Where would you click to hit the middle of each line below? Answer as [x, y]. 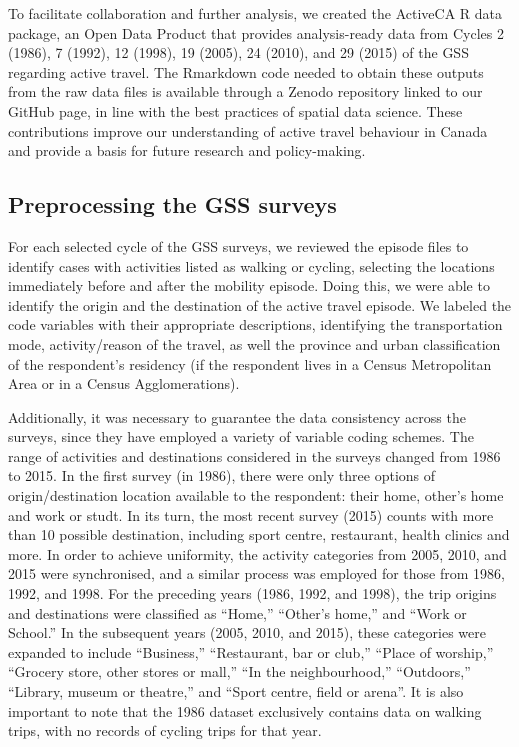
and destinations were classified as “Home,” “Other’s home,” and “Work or [237, 612]
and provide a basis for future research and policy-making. [187, 150]
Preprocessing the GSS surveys [172, 204]
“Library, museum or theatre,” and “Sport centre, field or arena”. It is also [236, 691]
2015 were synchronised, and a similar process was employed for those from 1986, [256, 573]
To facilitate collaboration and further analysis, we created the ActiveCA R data [255, 13]
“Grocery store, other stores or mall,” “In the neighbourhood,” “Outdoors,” [239, 671]
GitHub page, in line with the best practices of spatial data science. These [235, 110]
